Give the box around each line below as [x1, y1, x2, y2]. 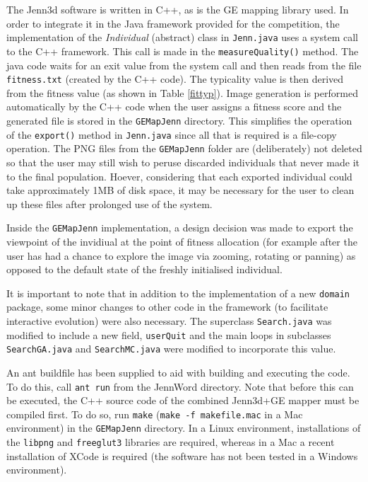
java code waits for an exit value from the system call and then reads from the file [6, 57, 362, 72]
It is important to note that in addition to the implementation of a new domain [6, 285, 350, 300]
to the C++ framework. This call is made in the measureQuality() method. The [6, 43, 359, 58]
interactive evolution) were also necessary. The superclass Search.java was [6, 313, 332, 328]
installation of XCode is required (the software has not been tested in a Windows [6, 448, 358, 463]
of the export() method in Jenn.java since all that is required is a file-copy [6, 127, 337, 142]
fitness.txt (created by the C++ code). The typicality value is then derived [6, 71, 344, 86]
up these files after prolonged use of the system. [6, 196, 213, 211]
